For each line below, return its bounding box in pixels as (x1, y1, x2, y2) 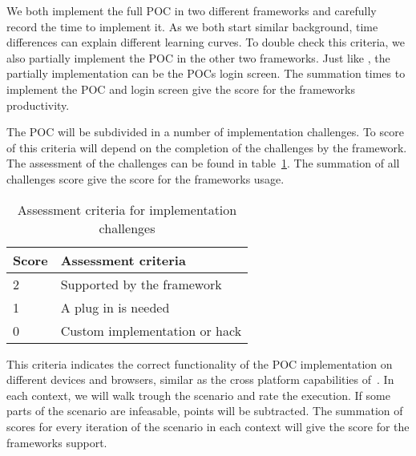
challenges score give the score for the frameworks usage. (6, 170, 285, 187)
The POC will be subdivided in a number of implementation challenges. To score (6, 123, 404, 140)
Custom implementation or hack (60, 321, 242, 340)
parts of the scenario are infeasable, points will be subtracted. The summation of (6, 402, 403, 419)
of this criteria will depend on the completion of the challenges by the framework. (6, 139, 407, 155)
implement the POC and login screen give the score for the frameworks (6, 80, 355, 97)
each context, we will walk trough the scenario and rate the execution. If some (6, 386, 390, 403)
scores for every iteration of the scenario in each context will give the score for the (6, 418, 410, 434)
